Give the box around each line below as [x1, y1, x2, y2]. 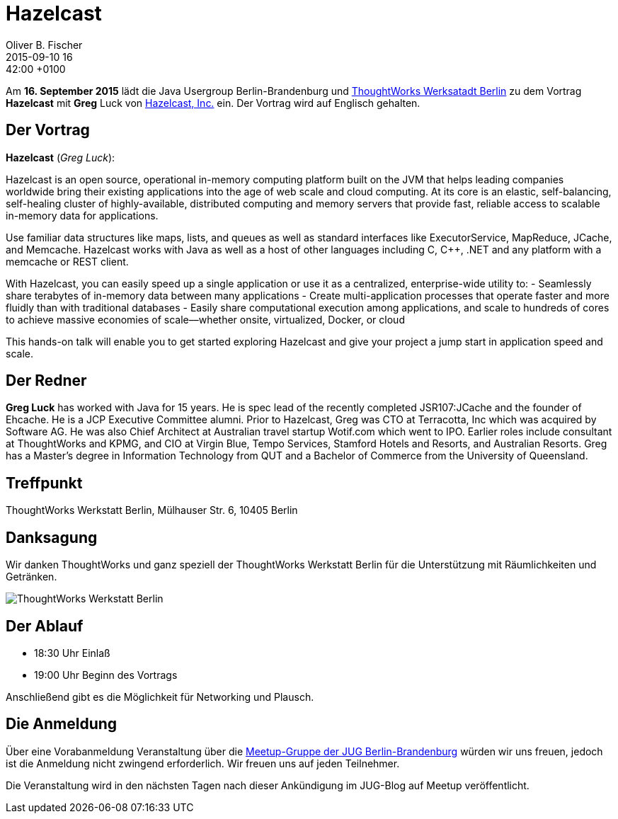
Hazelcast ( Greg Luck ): [6, 151, 115, 164]
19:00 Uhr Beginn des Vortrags [34, 668, 178, 681]
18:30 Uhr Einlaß [34, 646, 110, 659]
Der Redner [6, 372, 87, 390]
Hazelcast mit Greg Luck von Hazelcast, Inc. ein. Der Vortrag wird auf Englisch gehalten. [6, 96, 420, 109]
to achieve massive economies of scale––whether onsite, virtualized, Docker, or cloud [6, 313, 405, 326]
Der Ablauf [6, 617, 84, 635]
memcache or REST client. [6, 255, 129, 268]
